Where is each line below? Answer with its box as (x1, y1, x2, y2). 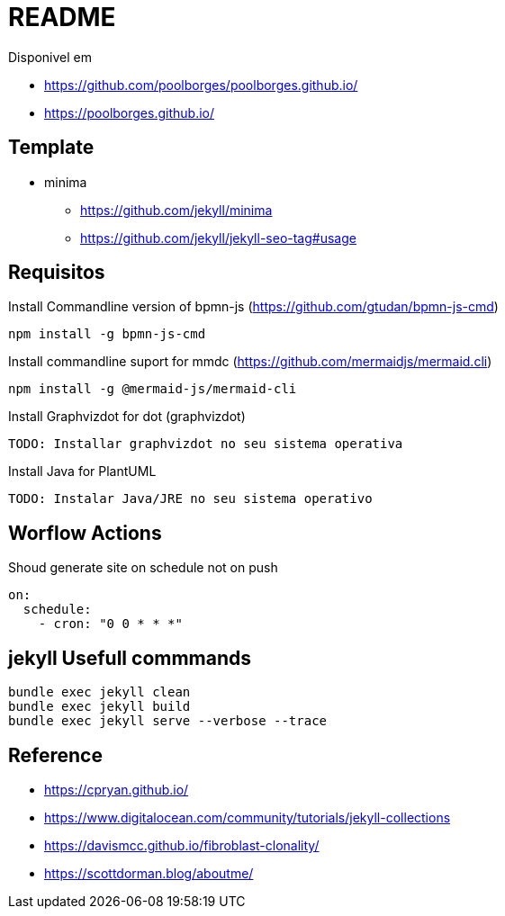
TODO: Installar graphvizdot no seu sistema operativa (8, 436, 403, 452)
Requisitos (8, 261, 105, 284)
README (8, 2, 116, 32)
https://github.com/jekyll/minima (80, 202, 273, 218)
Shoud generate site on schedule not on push (8, 560, 278, 576)
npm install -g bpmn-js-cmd (8, 327, 206, 342)
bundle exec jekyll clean (8, 685, 191, 700)
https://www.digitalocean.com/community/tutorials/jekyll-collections (44, 809, 451, 825)
